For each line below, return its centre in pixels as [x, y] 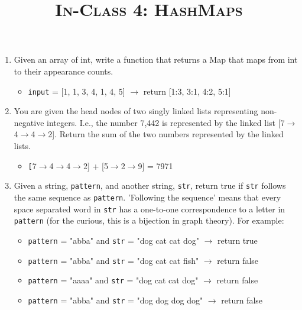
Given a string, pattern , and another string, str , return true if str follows [150, 185]
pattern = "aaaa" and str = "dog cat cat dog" [113, 280]
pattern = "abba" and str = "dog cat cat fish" [113, 260]
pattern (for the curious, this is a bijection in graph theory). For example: [149, 220]
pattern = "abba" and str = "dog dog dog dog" [116, 300]
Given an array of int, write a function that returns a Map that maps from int [156, 59]
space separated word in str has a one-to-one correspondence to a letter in [150, 209]
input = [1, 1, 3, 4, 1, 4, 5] [77, 91]
